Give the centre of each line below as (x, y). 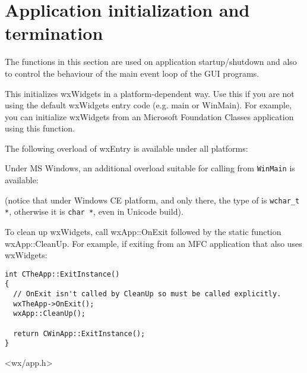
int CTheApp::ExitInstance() (62, 274)
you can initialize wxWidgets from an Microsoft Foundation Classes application (149, 116)
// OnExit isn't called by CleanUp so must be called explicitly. (147, 294)
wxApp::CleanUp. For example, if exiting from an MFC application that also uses (153, 243)
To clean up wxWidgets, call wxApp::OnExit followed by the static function (143, 232)
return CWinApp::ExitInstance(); (79, 333)
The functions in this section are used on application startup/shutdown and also (151, 62)
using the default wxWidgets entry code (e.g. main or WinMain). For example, (148, 105)
